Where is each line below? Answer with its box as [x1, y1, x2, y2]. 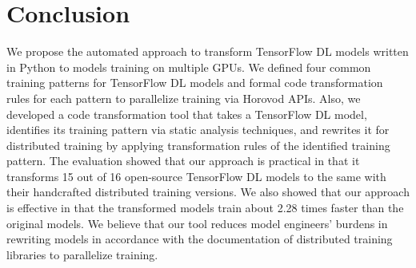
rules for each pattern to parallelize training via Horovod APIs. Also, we [6, 89, 361, 106]
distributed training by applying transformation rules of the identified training [6, 136, 390, 153]
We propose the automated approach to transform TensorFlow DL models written [6, 43, 409, 60]
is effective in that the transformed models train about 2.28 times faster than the [6, 199, 404, 216]
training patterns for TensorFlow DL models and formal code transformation [6, 74, 383, 91]
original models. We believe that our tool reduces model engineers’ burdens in [6, 215, 388, 231]
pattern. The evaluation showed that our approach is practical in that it [6, 152, 360, 169]
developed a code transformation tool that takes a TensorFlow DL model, [6, 105, 367, 122]
